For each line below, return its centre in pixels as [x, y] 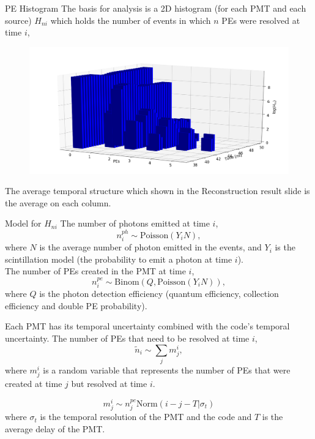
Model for [23, 223]
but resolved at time [109, 384]
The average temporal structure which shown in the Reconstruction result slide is [157, 191]
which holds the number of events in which [131, 20]
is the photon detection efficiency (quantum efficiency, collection [159, 294]
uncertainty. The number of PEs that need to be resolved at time [127, 338]
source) [18, 20]
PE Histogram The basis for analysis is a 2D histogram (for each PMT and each [156, 8]
